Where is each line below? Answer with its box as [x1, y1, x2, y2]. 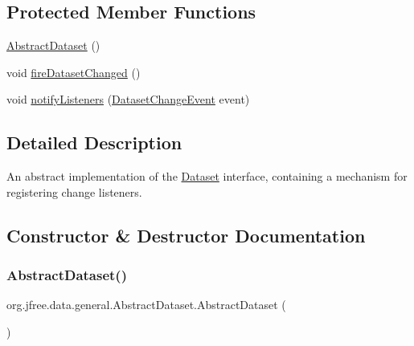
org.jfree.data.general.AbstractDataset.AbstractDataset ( [6, 296, 286, 313]
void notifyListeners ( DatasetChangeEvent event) [6, 91, 250, 108]
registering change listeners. [6, 183, 142, 200]
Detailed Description [6, 130, 182, 155]
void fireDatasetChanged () [6, 63, 141, 80]
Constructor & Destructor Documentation [6, 222, 366, 247]
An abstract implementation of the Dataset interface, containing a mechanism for [6, 168, 408, 185]
